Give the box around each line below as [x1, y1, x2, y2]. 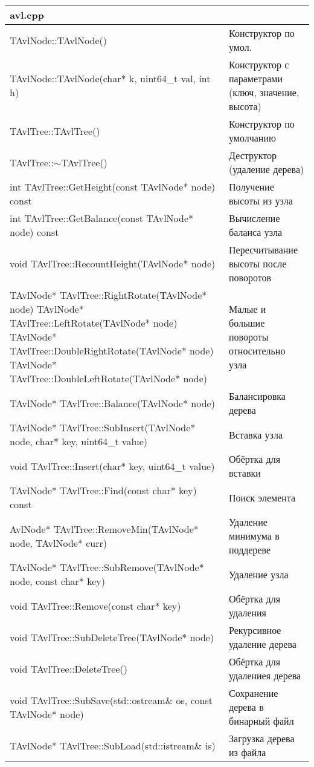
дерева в [229, 700, 264, 714]
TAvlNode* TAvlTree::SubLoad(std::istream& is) [10, 738, 216, 752]
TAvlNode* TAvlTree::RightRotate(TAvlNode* [10, 288, 207, 302]
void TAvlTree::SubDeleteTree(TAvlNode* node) [10, 630, 214, 644]
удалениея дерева [229, 668, 301, 682]
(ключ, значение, [229, 85, 300, 99]
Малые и [229, 302, 266, 316]
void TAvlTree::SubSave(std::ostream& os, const [10, 693, 213, 707]
